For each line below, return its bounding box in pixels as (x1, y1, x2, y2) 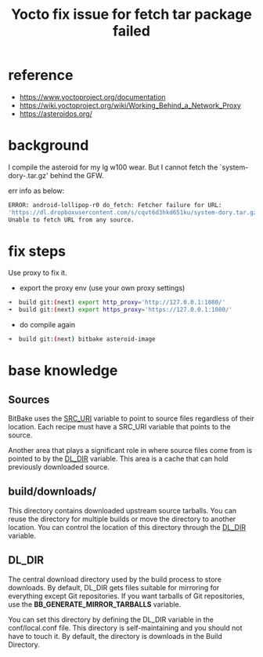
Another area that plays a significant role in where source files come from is (8, 446, 253, 455)
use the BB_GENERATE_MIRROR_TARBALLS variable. (8, 599, 182, 609)
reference (8, 67, 74, 84)
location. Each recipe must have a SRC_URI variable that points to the (8, 422, 231, 432)
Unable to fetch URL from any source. (8, 216, 135, 224)
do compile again (19, 320, 76, 330)
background (8, 137, 89, 155)
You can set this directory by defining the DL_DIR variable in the (8, 615, 214, 624)
